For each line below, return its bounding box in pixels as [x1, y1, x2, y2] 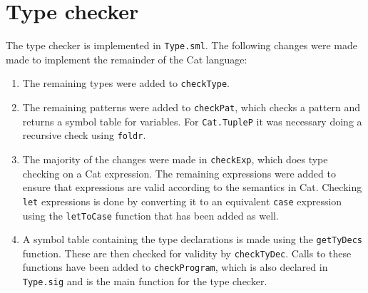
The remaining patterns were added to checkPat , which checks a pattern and [22, 100, 361, 115]
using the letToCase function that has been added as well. [22, 207, 279, 222]
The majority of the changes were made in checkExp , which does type [22, 152, 328, 166]
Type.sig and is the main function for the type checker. [22, 274, 267, 289]
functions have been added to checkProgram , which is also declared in [22, 259, 328, 274]
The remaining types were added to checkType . [22, 76, 230, 91]
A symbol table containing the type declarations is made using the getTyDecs [22, 232, 363, 247]
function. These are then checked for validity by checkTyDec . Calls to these [22, 245, 352, 260]
